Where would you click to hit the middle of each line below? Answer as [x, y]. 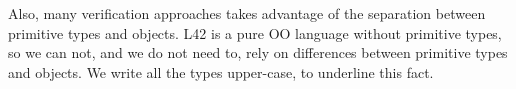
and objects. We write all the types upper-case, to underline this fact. [221, 71]
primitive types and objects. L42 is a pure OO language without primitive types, [255, 32]
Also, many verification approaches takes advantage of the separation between [247, 13]
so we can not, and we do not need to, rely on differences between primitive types [258, 52]
